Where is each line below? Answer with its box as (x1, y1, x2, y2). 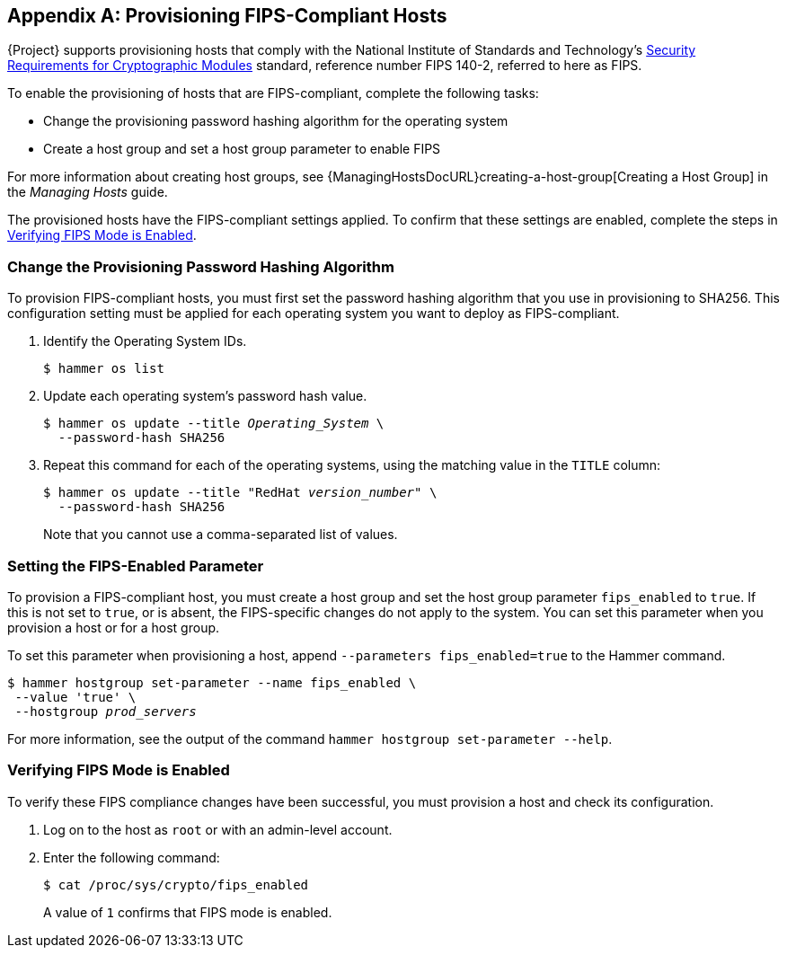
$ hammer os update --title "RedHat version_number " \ (43, 485, 438, 500)
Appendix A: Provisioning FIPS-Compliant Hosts (7, 4, 447, 27)
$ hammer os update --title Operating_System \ (43, 416, 385, 431)
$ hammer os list (43, 361, 164, 376)
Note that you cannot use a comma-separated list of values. (43, 526, 398, 543)
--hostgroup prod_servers (14, 703, 197, 719)
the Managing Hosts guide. (7, 184, 168, 200)
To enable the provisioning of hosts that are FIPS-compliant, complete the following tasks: (7, 85, 539, 102)
